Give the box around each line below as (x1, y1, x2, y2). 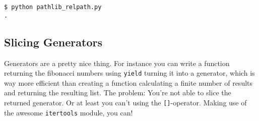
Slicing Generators (4, 34, 102, 49)
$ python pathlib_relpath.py (4, 4, 102, 11)
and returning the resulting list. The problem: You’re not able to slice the (4, 87, 231, 98)
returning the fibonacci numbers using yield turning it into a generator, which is (4, 68, 255, 78)
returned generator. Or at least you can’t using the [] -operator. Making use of (4, 97, 247, 107)
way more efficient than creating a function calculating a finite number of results (4, 77, 253, 88)
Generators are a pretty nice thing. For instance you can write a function (4, 57, 230, 68)
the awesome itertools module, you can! (4, 107, 133, 117)
